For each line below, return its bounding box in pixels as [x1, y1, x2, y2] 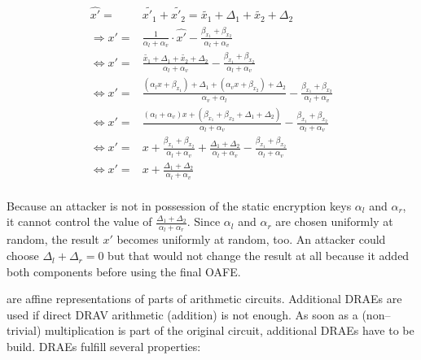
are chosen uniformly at [275, 213, 393, 230]
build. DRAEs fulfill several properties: [7, 338, 201, 355]
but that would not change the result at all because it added [107, 247, 410, 264]
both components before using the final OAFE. [7, 262, 241, 280]
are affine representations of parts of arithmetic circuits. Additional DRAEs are [7, 290, 402, 307]
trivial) [7, 322, 42, 339]
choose [7, 247, 39, 264]
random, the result [7, 231, 99, 248]
